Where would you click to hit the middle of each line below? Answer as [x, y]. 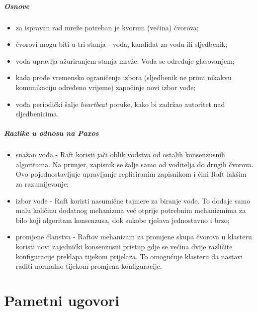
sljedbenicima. [37, 114]
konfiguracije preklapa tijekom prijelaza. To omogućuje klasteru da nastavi [129, 256]
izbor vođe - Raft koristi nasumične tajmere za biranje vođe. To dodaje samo [133, 200]
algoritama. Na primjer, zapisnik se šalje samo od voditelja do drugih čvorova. [135, 164]
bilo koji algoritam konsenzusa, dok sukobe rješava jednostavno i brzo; [123, 220]
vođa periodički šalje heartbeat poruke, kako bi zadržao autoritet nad [120, 104]
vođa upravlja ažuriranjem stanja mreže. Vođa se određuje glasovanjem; [125, 60]
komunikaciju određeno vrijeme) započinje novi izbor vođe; [106, 87]
